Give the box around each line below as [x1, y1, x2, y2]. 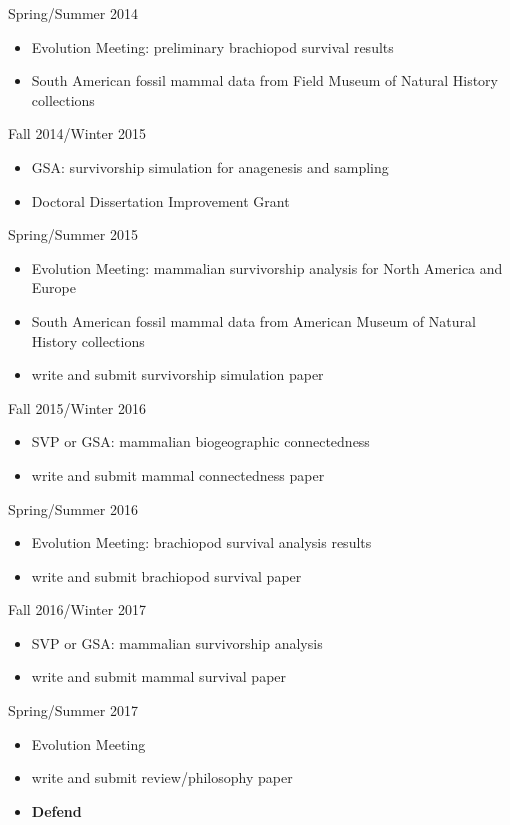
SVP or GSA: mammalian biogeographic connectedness [31, 431, 370, 452]
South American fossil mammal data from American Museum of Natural [31, 310, 476, 331]
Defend [31, 800, 82, 821]
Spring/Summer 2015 [8, 224, 138, 245]
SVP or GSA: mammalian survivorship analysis [31, 632, 323, 653]
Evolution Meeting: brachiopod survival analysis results [31, 532, 372, 553]
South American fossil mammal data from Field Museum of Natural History [31, 70, 498, 91]
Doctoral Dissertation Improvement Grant [31, 190, 290, 211]
